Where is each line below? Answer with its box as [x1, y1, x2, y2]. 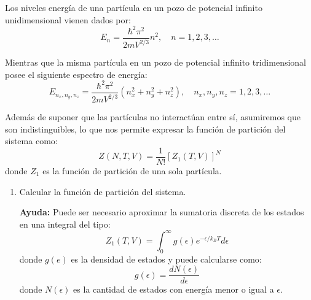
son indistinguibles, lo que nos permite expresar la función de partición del [5, 122, 286, 135]
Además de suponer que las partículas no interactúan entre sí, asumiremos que [5, 110, 301, 123]
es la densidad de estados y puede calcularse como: [71, 252, 262, 265]
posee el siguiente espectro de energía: [5, 67, 148, 80]
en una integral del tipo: [19, 217, 111, 230]
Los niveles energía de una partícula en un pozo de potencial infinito [5, 1, 262, 13]
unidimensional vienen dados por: [5, 13, 131, 26]
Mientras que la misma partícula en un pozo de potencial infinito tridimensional [5, 56, 306, 69]
